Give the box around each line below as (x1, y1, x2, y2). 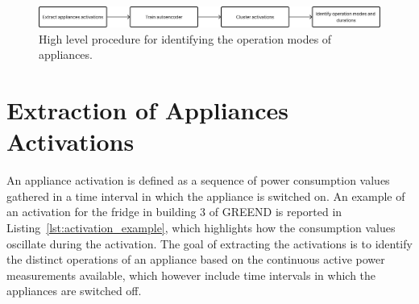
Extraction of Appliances (6, 94, 289, 127)
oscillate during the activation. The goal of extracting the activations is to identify (6, 235, 413, 252)
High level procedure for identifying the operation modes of (39, 30, 332, 47)
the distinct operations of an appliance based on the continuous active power (6, 251, 385, 268)
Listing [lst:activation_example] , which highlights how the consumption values (6, 219, 396, 235)
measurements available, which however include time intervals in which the (6, 266, 376, 283)
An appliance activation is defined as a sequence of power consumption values (6, 172, 390, 189)
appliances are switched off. (6, 282, 142, 299)
